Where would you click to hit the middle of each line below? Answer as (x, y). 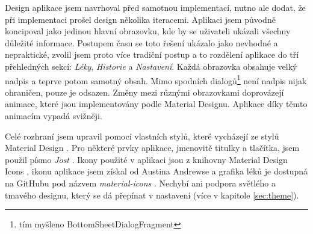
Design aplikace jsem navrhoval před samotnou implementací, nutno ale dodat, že (155, 7)
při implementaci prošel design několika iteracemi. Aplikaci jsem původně (140, 19)
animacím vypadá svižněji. (54, 115)
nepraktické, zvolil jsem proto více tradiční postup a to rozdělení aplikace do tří (152, 54)
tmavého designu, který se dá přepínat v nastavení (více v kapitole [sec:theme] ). (152, 195)
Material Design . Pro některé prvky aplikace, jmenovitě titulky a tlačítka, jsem (152, 148)
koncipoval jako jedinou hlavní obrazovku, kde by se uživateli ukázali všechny (148, 31)
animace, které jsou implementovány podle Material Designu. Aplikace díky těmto (156, 104)
